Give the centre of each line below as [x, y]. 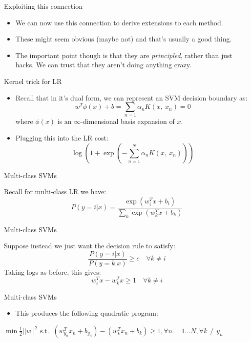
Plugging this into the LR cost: [62, 138]
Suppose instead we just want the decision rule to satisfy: [90, 246]
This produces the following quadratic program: [87, 313]
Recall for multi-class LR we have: [55, 191]
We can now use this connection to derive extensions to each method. [119, 22]
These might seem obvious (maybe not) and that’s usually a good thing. [124, 39]
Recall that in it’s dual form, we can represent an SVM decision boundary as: [131, 97]
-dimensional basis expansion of [128, 121]
